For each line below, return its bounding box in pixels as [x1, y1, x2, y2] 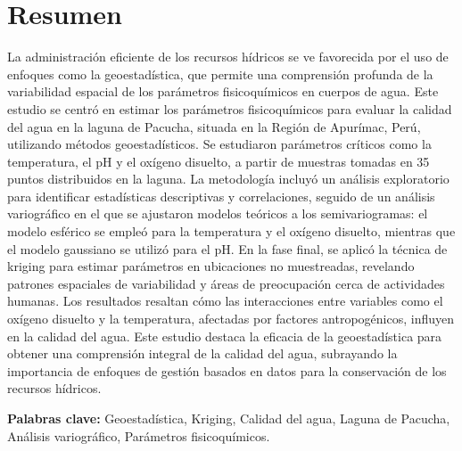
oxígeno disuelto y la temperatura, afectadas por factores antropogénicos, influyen [7, 309, 455, 328]
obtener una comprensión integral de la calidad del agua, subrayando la [7, 344, 398, 363]
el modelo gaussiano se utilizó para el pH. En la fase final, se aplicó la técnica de [7, 239, 448, 258]
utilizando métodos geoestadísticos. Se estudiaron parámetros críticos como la [7, 135, 432, 153]
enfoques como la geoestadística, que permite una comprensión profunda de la [7, 64, 433, 83]
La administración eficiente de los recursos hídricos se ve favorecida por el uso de [7, 47, 449, 66]
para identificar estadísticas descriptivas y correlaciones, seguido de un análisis [7, 186, 435, 205]
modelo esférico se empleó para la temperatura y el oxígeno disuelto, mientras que [7, 222, 456, 241]
